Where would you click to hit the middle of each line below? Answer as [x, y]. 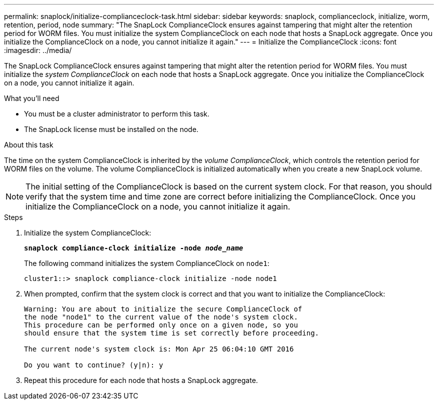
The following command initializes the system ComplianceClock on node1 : [147, 263]
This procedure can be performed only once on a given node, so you [161, 325]
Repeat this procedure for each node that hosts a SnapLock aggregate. [141, 380]
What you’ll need [32, 98]
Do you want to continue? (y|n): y [94, 365]
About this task [29, 145]
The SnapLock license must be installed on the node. [111, 129]
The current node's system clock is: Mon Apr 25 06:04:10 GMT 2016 [159, 349]
